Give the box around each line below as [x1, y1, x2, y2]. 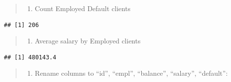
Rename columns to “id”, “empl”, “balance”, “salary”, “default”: [35, 68, 228, 78]
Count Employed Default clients [35, 3, 131, 13]
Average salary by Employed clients [35, 36, 141, 46]
